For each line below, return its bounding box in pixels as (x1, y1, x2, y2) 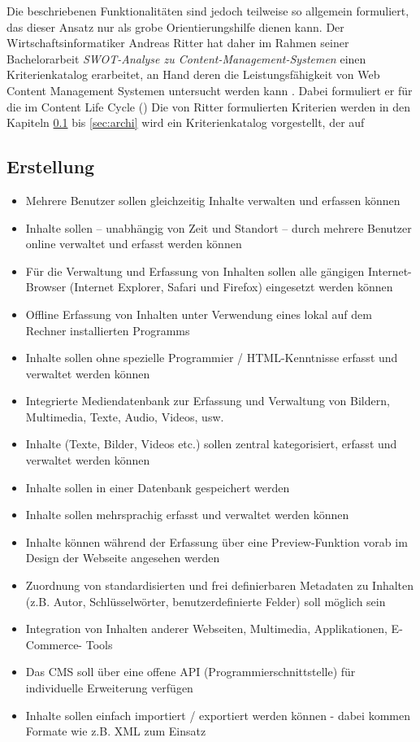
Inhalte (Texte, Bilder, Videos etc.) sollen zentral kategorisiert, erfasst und (25, 435, 397, 452)
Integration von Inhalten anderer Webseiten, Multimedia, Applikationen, (25, 620, 388, 637)
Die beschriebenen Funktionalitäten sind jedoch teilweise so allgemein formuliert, (6, 2, 409, 19)
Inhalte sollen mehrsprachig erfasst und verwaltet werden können (25, 506, 349, 523)
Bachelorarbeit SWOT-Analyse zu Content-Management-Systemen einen (6, 50, 366, 67)
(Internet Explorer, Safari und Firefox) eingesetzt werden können (69, 278, 393, 295)
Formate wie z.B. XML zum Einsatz (25, 722, 206, 740)
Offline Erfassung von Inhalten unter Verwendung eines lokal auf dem (25, 305, 372, 322)
